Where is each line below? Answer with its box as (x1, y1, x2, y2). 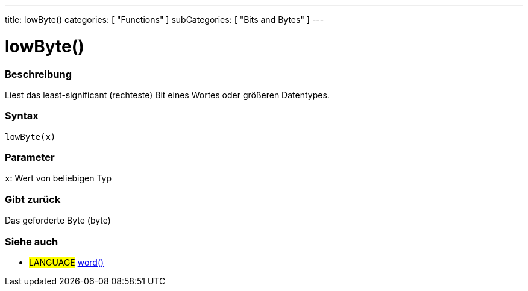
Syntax (5, 110, 39, 122)
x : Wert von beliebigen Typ (5, 173, 112, 184)
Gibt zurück (5, 193, 61, 205)
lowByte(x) (5, 131, 56, 142)
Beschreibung (5, 67, 72, 80)
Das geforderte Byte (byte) (5, 215, 111, 226)
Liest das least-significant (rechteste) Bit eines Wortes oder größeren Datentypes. (5, 89, 330, 100)
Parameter (5, 151, 55, 163)
